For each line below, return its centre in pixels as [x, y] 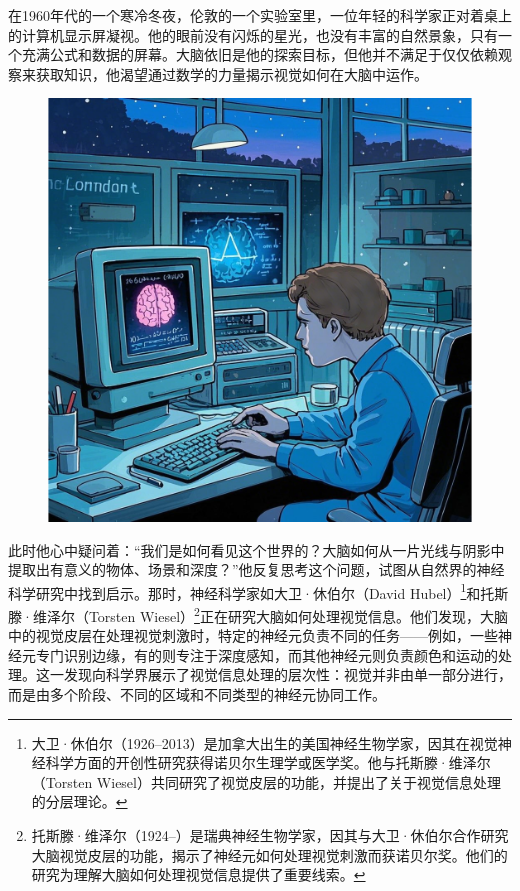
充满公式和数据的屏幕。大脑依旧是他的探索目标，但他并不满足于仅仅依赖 [259, 54]
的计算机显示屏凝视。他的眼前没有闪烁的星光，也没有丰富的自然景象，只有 [253, 34]
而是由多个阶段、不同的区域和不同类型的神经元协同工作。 [197, 694]
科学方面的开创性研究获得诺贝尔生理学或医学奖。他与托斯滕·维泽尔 [268, 762]
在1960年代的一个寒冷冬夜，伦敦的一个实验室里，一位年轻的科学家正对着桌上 [260, 15]
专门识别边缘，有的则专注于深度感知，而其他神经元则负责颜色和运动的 [266, 654]
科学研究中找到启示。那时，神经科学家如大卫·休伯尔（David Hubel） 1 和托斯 [258, 591]
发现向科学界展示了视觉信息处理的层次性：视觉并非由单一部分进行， [287, 674]
